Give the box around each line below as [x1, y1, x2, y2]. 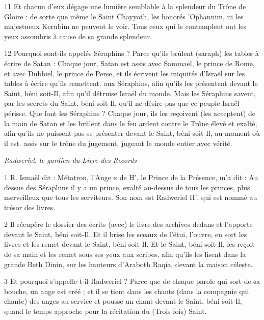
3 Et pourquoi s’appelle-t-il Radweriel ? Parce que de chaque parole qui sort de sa [4, 276, 260, 286]
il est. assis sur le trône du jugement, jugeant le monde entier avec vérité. [4, 137, 232, 148]
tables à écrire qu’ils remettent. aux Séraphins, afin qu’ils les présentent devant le [4, 78, 258, 89]
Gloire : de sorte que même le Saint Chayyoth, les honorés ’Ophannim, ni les [4, 11, 244, 21]
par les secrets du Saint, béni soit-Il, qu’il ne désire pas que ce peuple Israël [4, 98, 240, 108]
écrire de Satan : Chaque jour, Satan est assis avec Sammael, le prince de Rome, [4, 57, 255, 68]
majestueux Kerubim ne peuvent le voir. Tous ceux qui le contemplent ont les [4, 21, 247, 32]
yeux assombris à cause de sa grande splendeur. [4, 31, 152, 41]
